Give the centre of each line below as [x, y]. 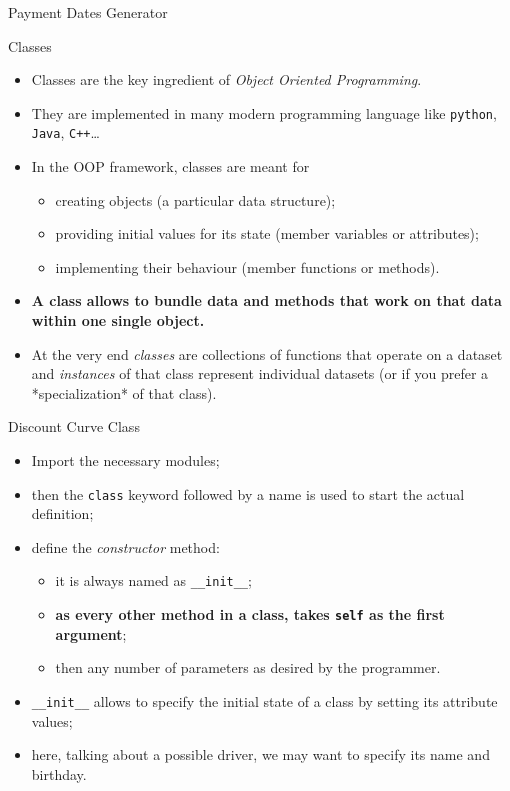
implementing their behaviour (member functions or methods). [247, 266]
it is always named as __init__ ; [153, 580]
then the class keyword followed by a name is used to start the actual [248, 493]
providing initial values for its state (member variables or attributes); [267, 233]
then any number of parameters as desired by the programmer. [248, 667]
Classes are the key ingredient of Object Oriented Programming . [226, 79]
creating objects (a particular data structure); [195, 199]
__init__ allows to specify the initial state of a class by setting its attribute [264, 700]
